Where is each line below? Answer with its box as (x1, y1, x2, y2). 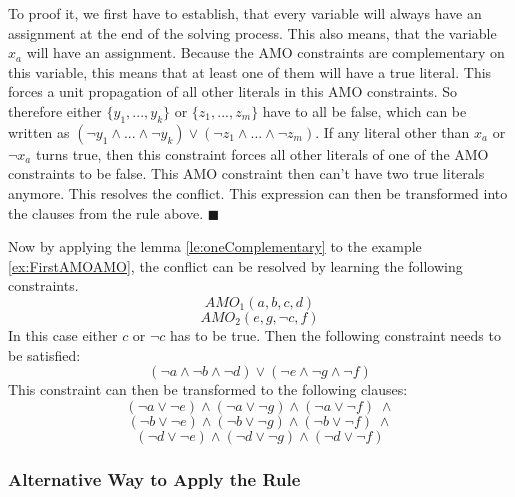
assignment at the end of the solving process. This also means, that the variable (8, 22, 497, 43)
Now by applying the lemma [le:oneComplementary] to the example (8, 236, 422, 257)
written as (8, 121, 70, 142)
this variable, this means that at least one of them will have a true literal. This (8, 61, 492, 82)
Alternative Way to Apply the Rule (8, 466, 301, 491)
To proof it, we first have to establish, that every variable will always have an (8, 3, 482, 23)
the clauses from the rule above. (8, 202, 204, 223)
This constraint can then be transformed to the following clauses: (8, 379, 408, 400)
